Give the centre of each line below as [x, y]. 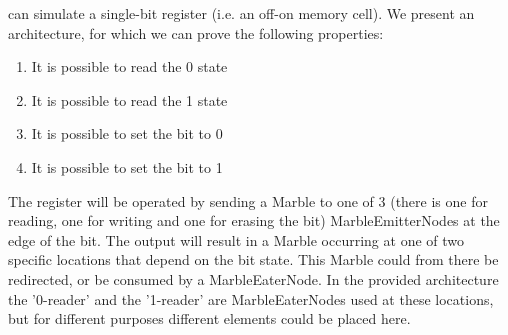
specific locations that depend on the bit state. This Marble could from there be [253, 259]
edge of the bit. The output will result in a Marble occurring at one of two [236, 239]
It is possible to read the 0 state [129, 66]
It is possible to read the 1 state [129, 99]
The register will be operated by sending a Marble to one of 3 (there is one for [248, 200]
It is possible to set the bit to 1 [127, 166]
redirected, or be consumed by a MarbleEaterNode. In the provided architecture [253, 278]
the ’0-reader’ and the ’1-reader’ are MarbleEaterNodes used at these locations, [251, 298]
